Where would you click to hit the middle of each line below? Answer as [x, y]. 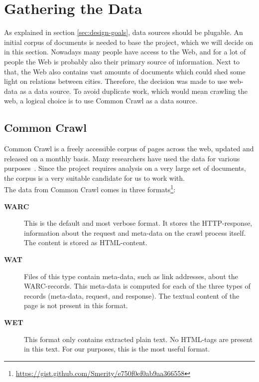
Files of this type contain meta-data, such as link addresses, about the [131, 276]
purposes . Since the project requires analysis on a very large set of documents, [125, 168]
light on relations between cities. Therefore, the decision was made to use [116, 81]
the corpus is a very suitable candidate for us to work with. [94, 178]
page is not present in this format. [76, 305]
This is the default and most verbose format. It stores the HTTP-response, [138, 223]
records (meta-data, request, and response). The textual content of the [132, 295]
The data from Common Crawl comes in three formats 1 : [90, 189]
